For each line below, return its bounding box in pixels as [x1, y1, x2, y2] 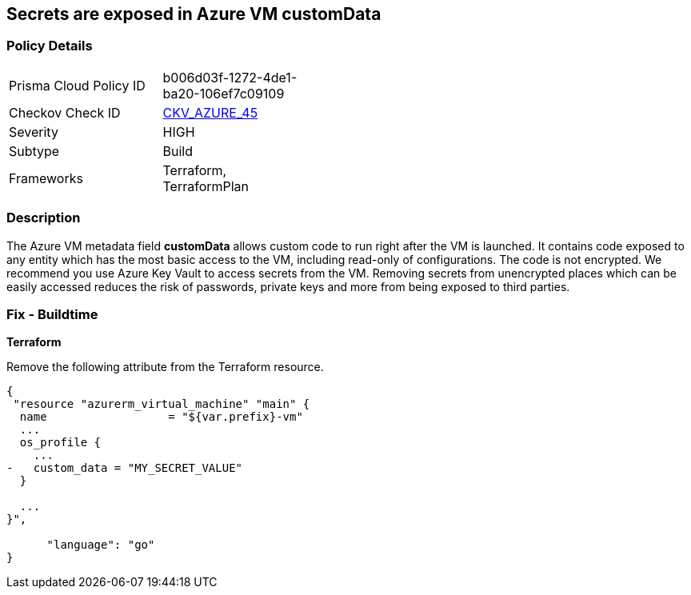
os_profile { [19, 436, 102, 449]
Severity [9, 123, 58, 140]
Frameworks [9, 170, 83, 186]
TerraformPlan [162, 178, 250, 194]
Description [6, 210, 81, 226]
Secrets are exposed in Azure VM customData [6, 4, 381, 24]
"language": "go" [46, 538, 155, 552]
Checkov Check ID [9, 104, 121, 121]
